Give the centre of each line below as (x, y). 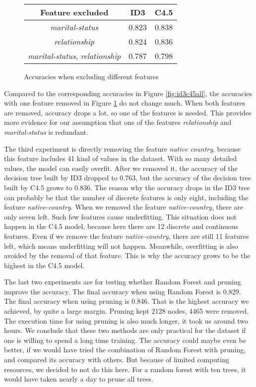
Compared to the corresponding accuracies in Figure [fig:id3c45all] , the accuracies (128, 93)
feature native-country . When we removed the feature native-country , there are (124, 207)
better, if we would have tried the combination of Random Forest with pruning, (125, 350)
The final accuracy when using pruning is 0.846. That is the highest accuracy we (127, 301)
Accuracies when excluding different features (91, 76)
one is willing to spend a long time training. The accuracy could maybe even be (125, 340)
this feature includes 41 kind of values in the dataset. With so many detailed (121, 158)
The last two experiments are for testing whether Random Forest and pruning (123, 282)
